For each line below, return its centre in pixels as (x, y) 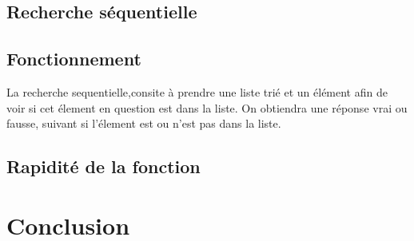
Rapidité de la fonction (103, 166)
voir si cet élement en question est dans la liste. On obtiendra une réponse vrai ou (207, 107)
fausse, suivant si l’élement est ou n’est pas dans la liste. (144, 123)
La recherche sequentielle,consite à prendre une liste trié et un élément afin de (197, 91)
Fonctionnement (74, 59)
